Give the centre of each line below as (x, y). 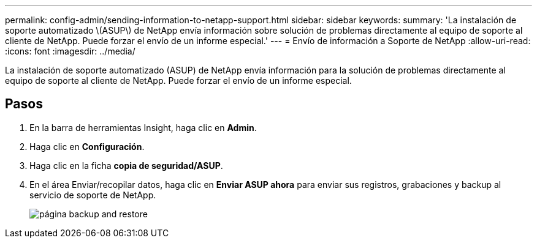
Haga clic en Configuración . (87, 146)
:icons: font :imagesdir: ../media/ (70, 51)
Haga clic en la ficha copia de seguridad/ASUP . (126, 165)
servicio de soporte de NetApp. (93, 195)
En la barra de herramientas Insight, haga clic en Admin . (143, 127)
